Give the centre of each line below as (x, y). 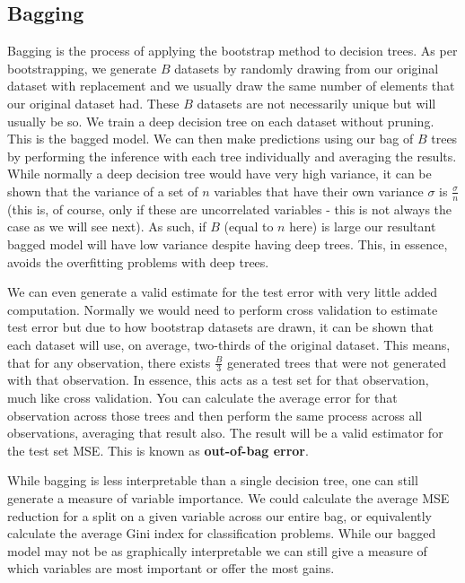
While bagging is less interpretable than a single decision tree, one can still (213, 480)
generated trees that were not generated (337, 362)
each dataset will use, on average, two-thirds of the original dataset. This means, (229, 344)
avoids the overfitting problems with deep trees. (138, 261)
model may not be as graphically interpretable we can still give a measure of (217, 550)
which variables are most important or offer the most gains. (171, 568)
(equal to (249, 226)
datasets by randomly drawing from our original (307, 68)
